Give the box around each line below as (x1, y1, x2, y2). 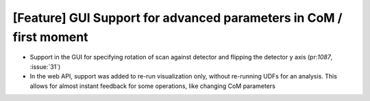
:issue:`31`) (29, 62, 61, 71)
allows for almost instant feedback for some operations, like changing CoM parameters (29, 82, 275, 90)
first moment (12, 29, 88, 44)
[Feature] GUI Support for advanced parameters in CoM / (12, 10, 343, 25)
